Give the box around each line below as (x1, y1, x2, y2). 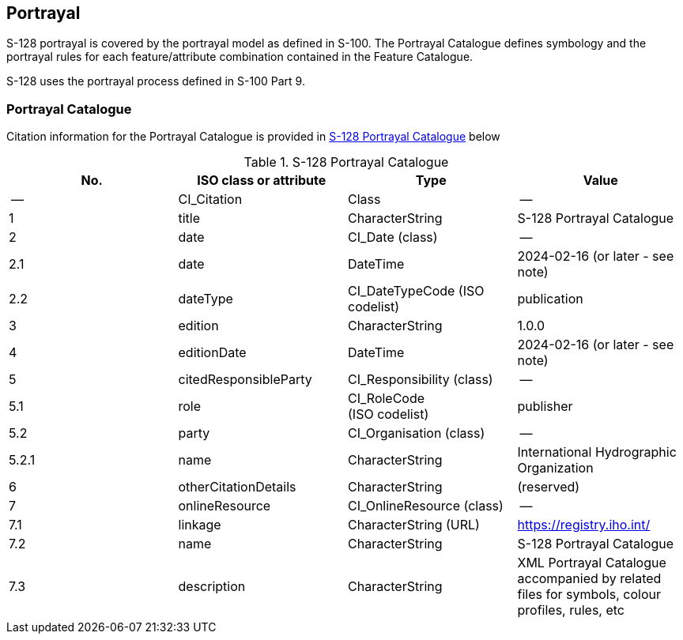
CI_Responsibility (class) (348, 371, 493, 388)
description (178, 578, 246, 595)
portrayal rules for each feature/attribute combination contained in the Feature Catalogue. (6, 50, 474, 64)
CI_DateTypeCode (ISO (348, 283, 485, 299)
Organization (517, 460, 594, 476)
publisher (517, 398, 573, 415)
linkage (178, 517, 221, 533)
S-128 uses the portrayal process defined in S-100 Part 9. (6, 74, 305, 88)
